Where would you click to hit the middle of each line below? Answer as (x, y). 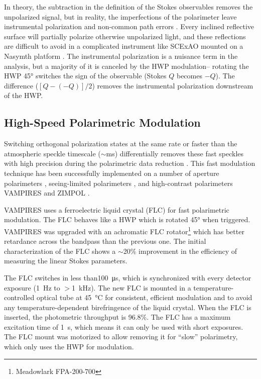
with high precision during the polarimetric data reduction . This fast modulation (130, 163)
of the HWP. (24, 95)
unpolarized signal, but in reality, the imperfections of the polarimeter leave (120, 16)
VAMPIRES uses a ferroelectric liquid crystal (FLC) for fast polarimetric (117, 209)
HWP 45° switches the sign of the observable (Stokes (85, 76)
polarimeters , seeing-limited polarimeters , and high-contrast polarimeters (118, 183)
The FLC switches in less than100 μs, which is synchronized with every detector (128, 277)
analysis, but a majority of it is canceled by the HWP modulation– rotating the (126, 66)
